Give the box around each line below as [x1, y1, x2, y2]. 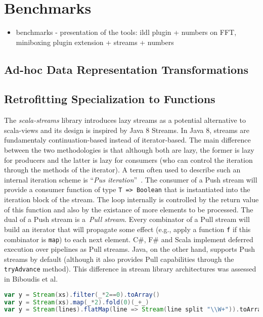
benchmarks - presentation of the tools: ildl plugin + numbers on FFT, [16, 27, 237, 37]
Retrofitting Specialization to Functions [4, 91, 215, 107]
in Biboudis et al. [4, 274, 58, 284]
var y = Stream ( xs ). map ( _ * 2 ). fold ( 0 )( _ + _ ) [4, 298, 149, 306]
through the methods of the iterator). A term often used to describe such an [4, 164, 241, 175]
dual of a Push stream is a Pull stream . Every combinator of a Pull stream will [4, 214, 250, 224]
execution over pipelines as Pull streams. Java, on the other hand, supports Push [4, 244, 255, 254]
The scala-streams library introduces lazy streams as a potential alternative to [4, 115, 246, 125]
